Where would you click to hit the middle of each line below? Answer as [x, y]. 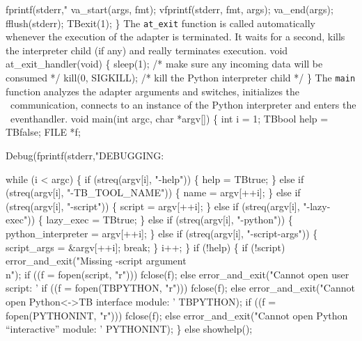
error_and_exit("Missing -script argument [96, 261]
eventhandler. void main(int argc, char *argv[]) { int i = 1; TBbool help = [169, 118]
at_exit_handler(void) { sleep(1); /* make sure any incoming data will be [164, 64]
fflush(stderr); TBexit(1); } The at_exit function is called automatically [160, 23]
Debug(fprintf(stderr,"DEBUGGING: [85, 156]
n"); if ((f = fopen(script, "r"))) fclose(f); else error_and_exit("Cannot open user [178, 274]
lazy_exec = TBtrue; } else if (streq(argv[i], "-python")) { [170, 220]
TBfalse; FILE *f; [43, 132]
